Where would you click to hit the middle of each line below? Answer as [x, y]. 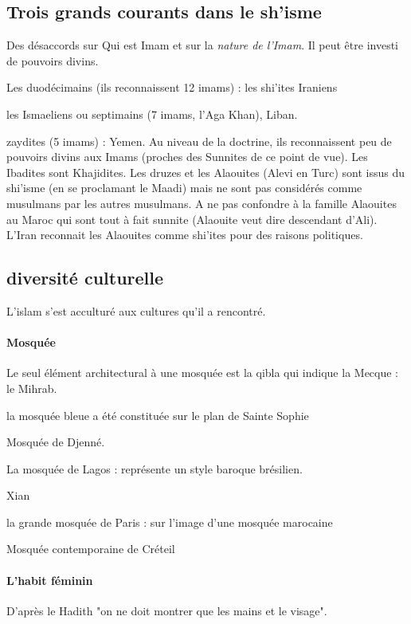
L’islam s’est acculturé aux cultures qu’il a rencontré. [136, 310]
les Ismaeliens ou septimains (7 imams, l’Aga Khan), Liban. [152, 114]
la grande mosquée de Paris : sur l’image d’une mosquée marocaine [170, 522]
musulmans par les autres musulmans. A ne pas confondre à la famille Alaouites [202, 203]
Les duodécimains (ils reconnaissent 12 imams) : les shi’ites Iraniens [172, 87]
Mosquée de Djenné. [56, 442]
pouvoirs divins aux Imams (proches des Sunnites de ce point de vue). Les [187, 157]
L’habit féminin [50, 580]
